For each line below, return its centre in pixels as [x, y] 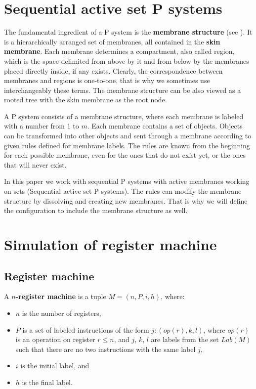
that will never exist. [35, 164]
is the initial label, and [55, 366]
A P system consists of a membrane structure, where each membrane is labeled [124, 116]
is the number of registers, [62, 313]
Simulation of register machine [110, 244]
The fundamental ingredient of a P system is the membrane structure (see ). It [128, 32]
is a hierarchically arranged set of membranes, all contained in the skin [112, 41]
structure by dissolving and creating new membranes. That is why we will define [126, 200]
